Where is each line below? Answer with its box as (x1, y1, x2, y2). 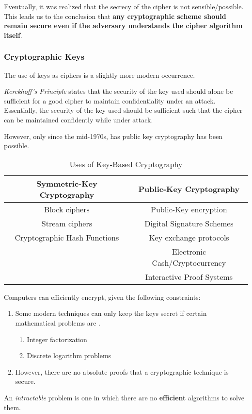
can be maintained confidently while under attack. (4, 114, 153, 124)
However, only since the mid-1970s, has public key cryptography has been (4, 131, 223, 141)
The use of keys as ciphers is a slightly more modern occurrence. (4, 69, 195, 80)
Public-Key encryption (151, 203, 227, 215)
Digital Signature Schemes (144, 217, 234, 229)
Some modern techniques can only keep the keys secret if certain (15, 308, 207, 318)
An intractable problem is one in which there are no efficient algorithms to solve (4, 392, 245, 402)
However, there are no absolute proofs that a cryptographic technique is (15, 366, 229, 377)
